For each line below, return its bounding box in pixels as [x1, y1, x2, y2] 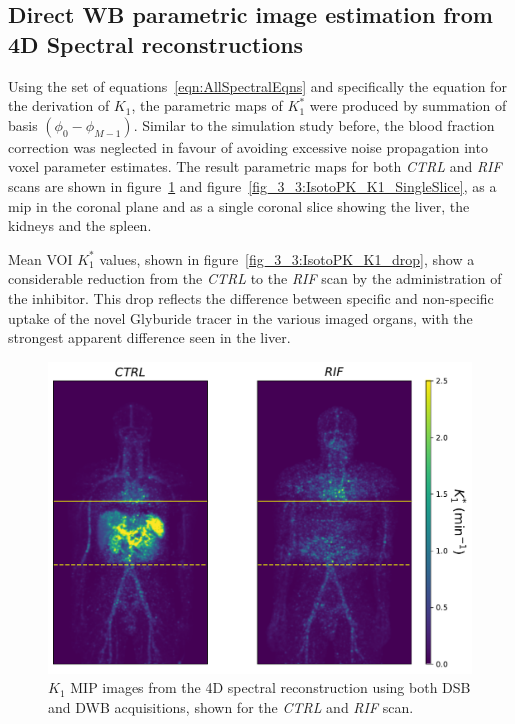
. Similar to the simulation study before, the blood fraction [133, 114, 495, 135]
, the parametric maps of [131, 95, 283, 116]
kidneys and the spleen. [8, 215, 152, 236]
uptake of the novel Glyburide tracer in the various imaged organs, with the [8, 307, 473, 328]
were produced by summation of [309, 95, 507, 116]
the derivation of [8, 95, 110, 116]
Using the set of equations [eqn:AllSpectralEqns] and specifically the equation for [8, 75, 507, 96]
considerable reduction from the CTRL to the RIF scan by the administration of [8, 268, 502, 289]
